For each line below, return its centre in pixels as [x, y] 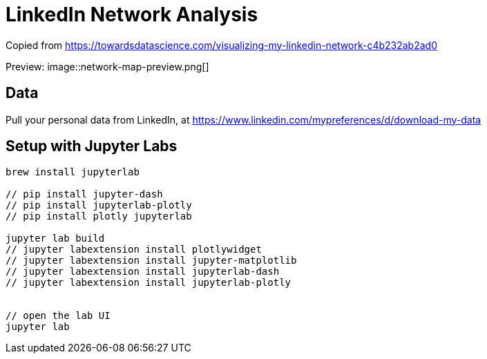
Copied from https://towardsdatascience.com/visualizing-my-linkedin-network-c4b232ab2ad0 [221, 45]
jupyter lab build [55, 239]
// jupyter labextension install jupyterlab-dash [143, 272]
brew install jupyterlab [73, 172]
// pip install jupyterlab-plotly [99, 205]
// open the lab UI [58, 316]
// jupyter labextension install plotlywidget [134, 250]
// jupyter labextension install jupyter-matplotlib [151, 261]
